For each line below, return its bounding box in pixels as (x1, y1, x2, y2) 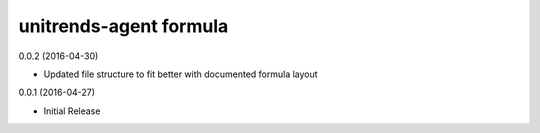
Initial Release (43, 105, 101, 117)
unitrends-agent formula (18, 15, 229, 37)
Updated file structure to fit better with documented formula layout (43, 68, 319, 80)
